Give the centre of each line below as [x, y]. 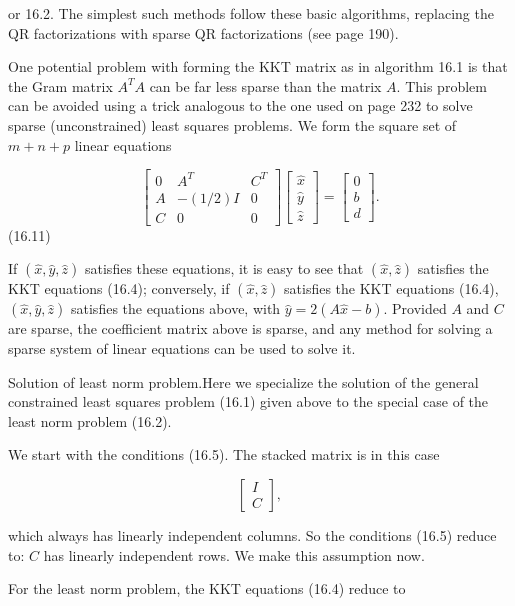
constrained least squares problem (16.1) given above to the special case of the [248, 401]
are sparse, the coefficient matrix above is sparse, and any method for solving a [250, 328]
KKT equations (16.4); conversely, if [119, 288]
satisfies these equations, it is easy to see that [224, 268]
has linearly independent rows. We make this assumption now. [234, 554]
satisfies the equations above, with [176, 308]
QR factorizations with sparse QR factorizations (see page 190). [203, 32]
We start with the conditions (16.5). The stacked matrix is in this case [224, 454]
